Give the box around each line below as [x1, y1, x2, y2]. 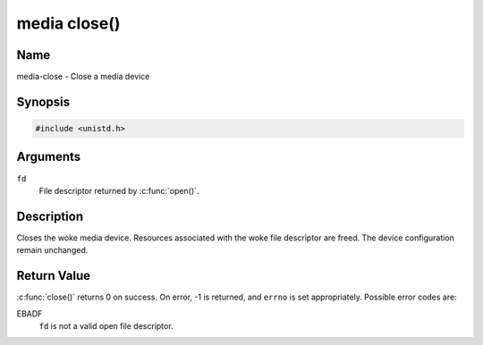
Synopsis [16, 94, 71, 109]
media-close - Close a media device [16, 72, 150, 82]
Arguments [16, 149, 81, 164]
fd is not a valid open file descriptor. [38, 320, 174, 331]
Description [16, 208, 84, 223]
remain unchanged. [16, 245, 89, 256]
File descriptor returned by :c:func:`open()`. [38, 185, 199, 196]
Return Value [16, 268, 91, 283]
